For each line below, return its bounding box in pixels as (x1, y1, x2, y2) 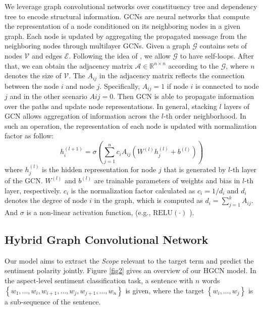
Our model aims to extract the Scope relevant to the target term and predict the (5, 255, 254, 266)
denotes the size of (5, 70, 62, 81)
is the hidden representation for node (42, 164, 156, 174)
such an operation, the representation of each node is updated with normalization (5, 120, 257, 131)
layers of (224, 100, 250, 111)
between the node (5, 80, 59, 91)
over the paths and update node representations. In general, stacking (5, 100, 217, 111)
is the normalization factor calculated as (71, 185, 195, 195)
